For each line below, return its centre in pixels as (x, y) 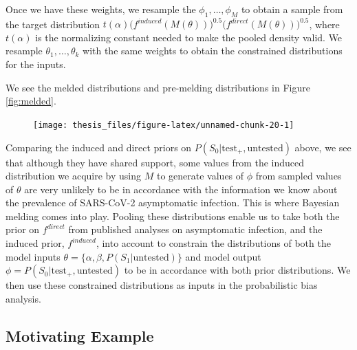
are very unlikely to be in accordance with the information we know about (181, 189)
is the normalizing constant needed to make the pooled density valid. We (189, 37)
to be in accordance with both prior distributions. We (237, 270)
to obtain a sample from (292, 9)
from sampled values (299, 176)
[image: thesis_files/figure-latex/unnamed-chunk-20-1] (164, 125)
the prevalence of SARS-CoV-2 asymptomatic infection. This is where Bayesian (173, 203)
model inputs (33, 256)
